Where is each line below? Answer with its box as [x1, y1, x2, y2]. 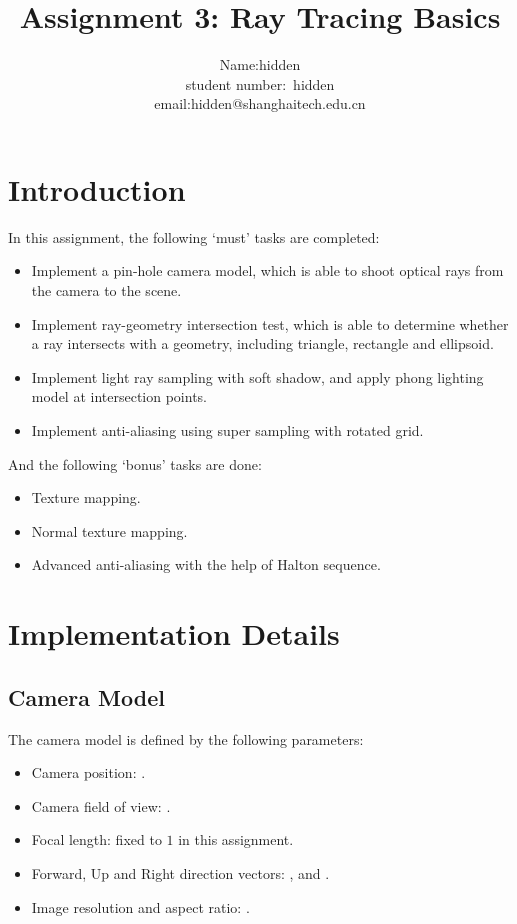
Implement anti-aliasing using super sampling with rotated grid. [31, 420, 424, 440]
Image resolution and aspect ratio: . [31, 896, 250, 917]
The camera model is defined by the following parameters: [8, 728, 364, 749]
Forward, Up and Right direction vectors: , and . [31, 862, 330, 883]
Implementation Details [8, 613, 340, 654]
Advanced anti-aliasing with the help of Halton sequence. [31, 554, 381, 575]
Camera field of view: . [31, 795, 171, 816]
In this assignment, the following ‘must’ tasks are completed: [8, 226, 380, 247]
